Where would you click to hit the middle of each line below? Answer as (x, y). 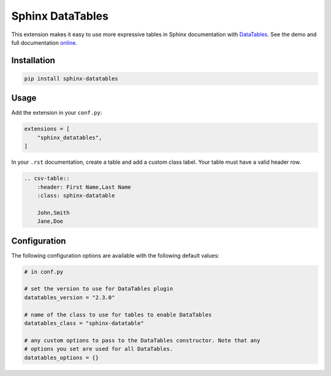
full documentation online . (44, 42)
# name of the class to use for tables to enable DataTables (118, 315)
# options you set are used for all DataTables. (99, 349)
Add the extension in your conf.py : (57, 113)
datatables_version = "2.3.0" (70, 297)
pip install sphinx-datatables (71, 79)
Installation (33, 60)
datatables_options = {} (62, 358)
